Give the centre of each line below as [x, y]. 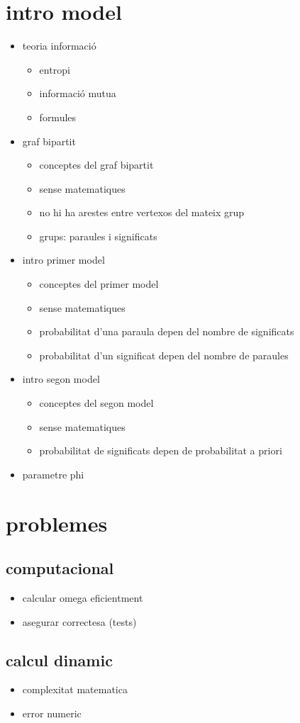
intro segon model [61, 379]
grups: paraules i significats [98, 236]
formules [58, 117]
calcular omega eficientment [83, 597]
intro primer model [63, 260]
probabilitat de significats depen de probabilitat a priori [161, 450]
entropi [55, 69]
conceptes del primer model [99, 284]
